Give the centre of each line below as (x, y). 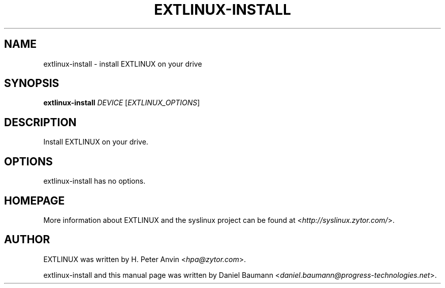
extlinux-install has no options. (94, 181)
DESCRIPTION (40, 122)
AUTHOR (27, 240)
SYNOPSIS (32, 83)
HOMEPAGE (35, 200)
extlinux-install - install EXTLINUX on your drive (123, 64)
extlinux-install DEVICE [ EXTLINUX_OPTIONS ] (122, 103)
